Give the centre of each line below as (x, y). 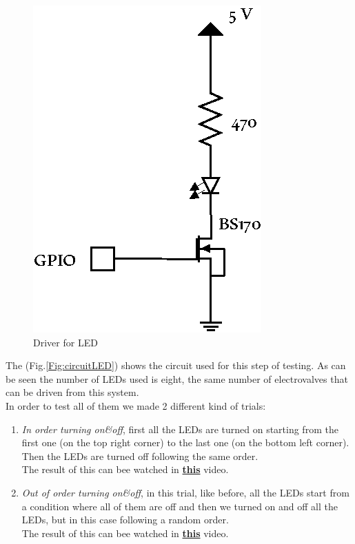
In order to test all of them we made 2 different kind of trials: (136, 405)
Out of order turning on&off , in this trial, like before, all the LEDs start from (185, 492)
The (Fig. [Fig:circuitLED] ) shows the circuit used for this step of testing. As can (176, 365)
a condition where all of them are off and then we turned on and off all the (180, 506)
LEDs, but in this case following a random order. (125, 520)
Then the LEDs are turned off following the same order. (140, 456)
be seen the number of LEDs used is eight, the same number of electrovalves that (177, 378)
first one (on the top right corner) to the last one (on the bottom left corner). (185, 442)
